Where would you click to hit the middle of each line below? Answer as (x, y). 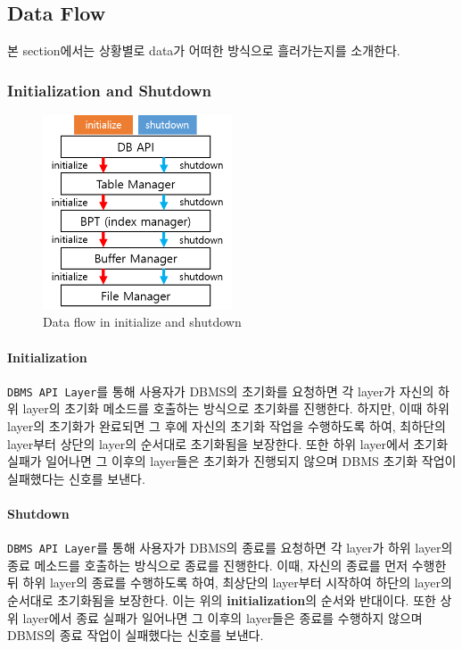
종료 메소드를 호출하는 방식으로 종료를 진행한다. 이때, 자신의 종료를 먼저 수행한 (227, 565)
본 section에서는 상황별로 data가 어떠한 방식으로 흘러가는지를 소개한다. (204, 50)
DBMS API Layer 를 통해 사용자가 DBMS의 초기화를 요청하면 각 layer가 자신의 (221, 391)
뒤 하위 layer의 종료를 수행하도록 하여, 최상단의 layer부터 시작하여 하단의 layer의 (230, 582)
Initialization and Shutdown (109, 90)
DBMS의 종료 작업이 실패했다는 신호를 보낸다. (136, 635)
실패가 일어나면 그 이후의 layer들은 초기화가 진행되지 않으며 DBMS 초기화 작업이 (232, 461)
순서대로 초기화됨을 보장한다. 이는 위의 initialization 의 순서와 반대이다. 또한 (222, 600)
